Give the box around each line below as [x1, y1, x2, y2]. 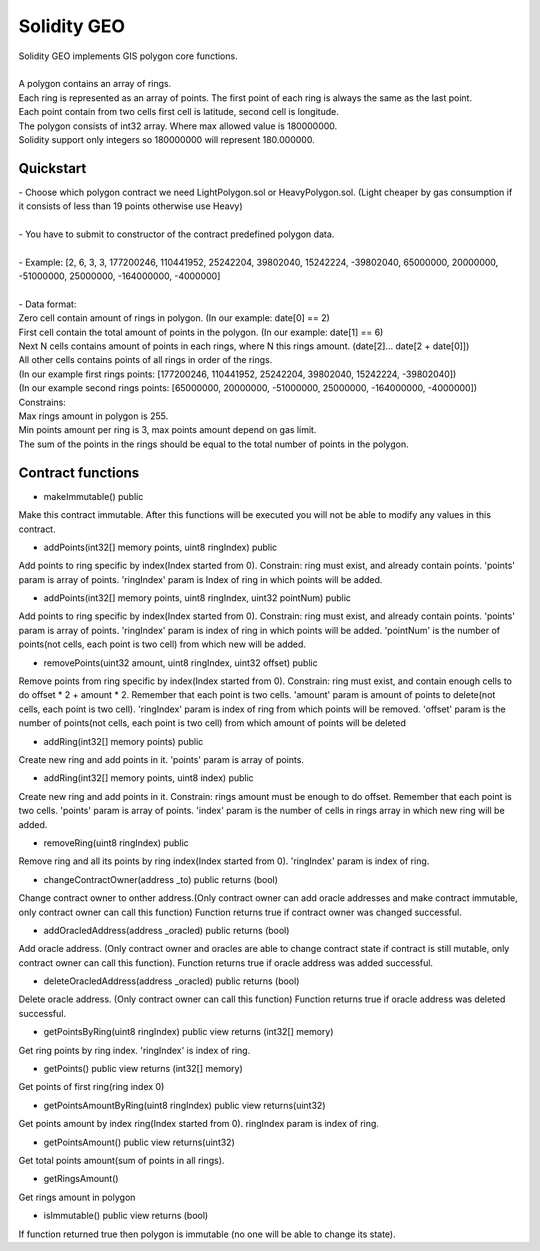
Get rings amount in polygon [18, 1191, 136, 1203]
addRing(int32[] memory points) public [43, 735, 204, 747]
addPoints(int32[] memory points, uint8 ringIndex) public [43, 541, 278, 553]
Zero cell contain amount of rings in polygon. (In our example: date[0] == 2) [18, 312, 330, 324]
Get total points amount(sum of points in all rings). [18, 1154, 225, 1166]
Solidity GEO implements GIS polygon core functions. [18, 50, 239, 62]
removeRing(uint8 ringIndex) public [43, 836, 189, 849]
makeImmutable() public [43, 490, 144, 502]
